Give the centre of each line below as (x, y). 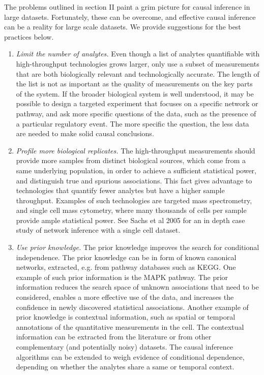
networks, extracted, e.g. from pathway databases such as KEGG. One (126, 267)
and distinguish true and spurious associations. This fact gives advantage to (134, 180)
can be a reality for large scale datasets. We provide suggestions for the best (123, 27)
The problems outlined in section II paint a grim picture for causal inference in (127, 7)
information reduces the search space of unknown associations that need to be (137, 287)
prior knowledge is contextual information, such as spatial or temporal (126, 317)
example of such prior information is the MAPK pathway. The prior (122, 277)
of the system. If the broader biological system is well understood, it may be (135, 93)
